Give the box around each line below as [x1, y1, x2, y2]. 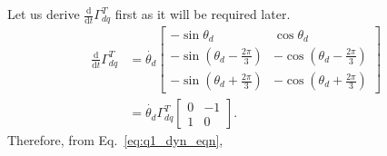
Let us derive [7, 5, 80, 23]
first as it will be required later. [114, 5, 291, 23]
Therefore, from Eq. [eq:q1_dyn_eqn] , [7, 131, 223, 150]
